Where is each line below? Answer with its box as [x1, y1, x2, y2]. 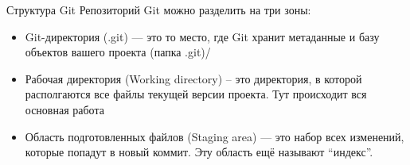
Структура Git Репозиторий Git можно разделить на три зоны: [6, 2, 311, 17]
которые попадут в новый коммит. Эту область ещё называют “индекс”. [25, 144, 373, 160]
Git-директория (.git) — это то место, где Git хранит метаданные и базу [25, 28, 380, 44]
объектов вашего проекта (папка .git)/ [25, 44, 211, 60]
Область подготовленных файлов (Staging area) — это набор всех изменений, [25, 128, 404, 144]
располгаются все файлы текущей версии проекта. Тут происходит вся [25, 86, 367, 102]
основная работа [25, 101, 104, 117]
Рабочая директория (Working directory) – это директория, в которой [25, 70, 362, 86]
